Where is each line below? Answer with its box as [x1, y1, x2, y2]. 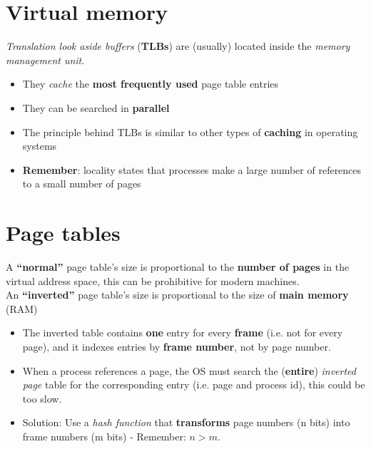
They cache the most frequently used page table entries [22, 76, 279, 91]
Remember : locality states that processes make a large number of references [22, 162, 362, 177]
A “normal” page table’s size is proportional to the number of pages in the [6, 259, 350, 274]
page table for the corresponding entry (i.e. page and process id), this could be [22, 377, 365, 392]
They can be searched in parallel [22, 100, 170, 115]
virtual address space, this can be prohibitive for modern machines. [6, 273, 300, 288]
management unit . [6, 52, 85, 67]
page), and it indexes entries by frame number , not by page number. [22, 339, 331, 353]
